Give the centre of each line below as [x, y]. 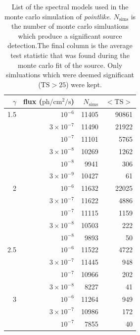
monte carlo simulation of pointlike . [58, 16]
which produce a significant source [70, 35]
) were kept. [84, 84]
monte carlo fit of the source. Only [70, 65]
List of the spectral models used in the [70, 6]
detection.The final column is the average [70, 45]
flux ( [32, 101]
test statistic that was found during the [70, 55]
